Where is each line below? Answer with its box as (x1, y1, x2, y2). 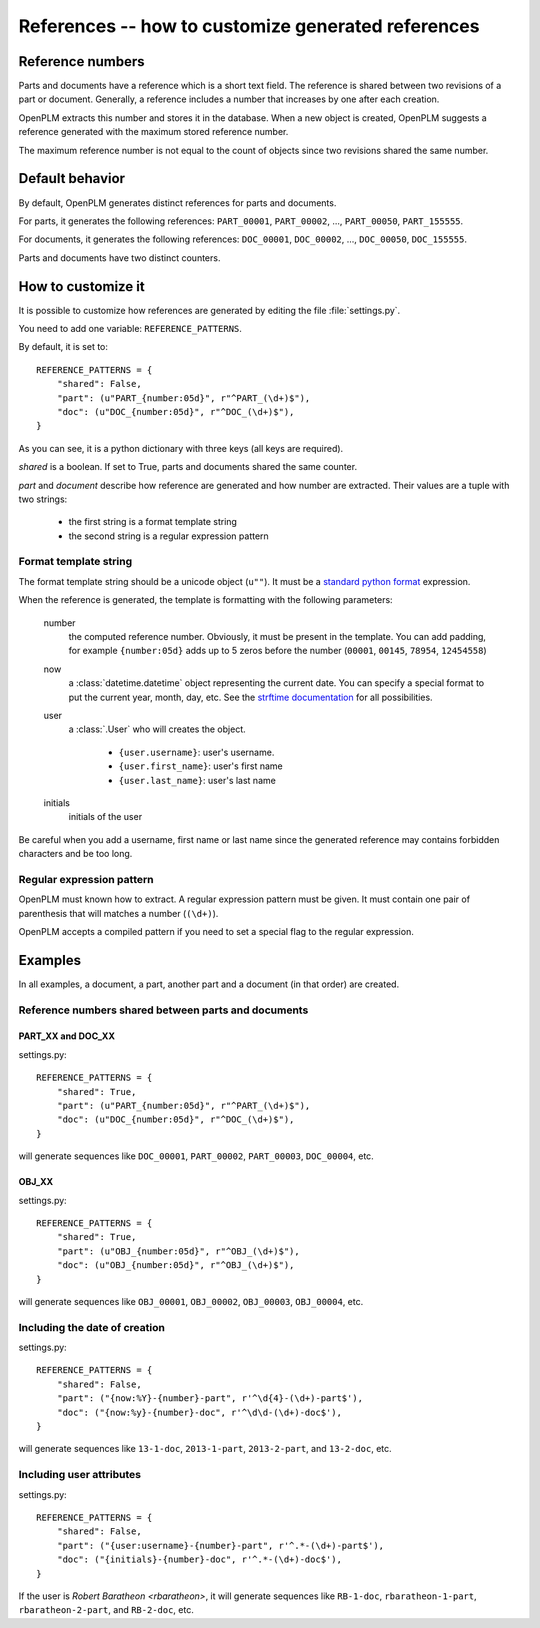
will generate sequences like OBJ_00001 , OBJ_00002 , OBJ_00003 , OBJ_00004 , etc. (18, 1295, 364, 1307)
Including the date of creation (18, 1320, 165, 1334)
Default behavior (18, 170, 125, 187)
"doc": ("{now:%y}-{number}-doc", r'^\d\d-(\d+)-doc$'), (56, 1406, 342, 1418)
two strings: (18, 493, 68, 505)
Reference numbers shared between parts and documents (18, 1003, 309, 1017)
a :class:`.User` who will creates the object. (68, 723, 246, 735)
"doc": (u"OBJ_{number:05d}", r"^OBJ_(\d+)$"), (56, 1260, 295, 1271)
